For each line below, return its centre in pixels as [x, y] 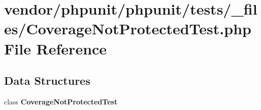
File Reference [56, 48]
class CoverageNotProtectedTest [61, 101]
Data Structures [47, 80]
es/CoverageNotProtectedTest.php [128, 29]
